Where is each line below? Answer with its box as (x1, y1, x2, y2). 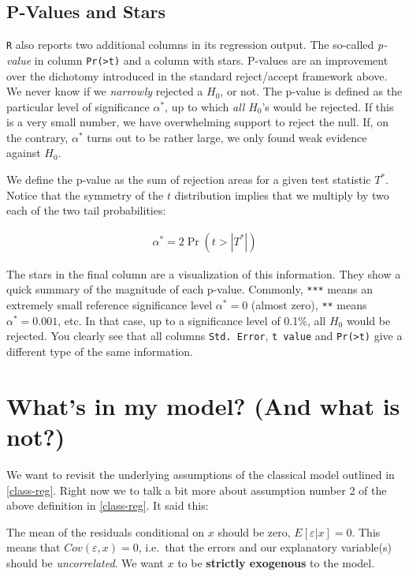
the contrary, (6, 129, 69, 145)
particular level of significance (6, 98, 150, 114)
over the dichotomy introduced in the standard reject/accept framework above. (6, 67, 388, 84)
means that (6, 539, 61, 555)
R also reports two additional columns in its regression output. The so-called (6, 36, 374, 53)
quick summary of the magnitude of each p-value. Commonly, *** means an (6, 281, 373, 297)
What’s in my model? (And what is (6, 389, 400, 421)
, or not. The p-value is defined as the (220, 83, 403, 99)
